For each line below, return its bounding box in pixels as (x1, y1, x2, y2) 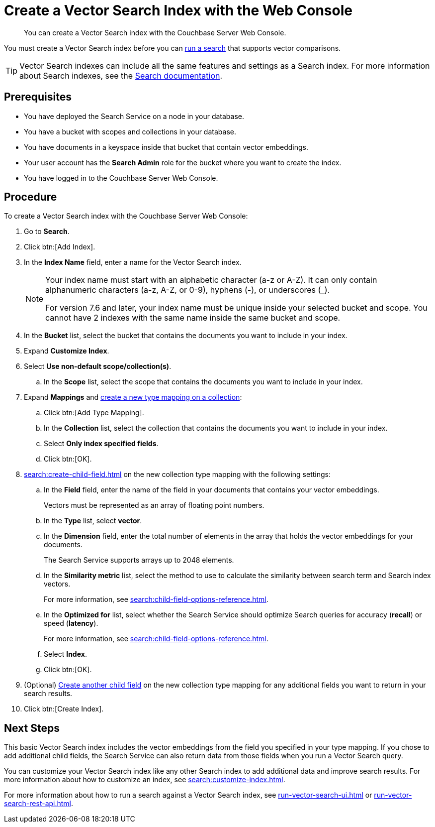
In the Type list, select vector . (44, 516, 142, 525)
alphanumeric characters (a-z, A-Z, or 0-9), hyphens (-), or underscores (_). (45, 285, 330, 295)
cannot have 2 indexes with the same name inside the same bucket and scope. (45, 313, 341, 323)
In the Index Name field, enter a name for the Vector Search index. (24, 258, 242, 267)
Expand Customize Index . (24, 347, 109, 355)
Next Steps (4, 721, 60, 734)
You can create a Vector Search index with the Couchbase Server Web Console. (24, 28, 286, 37)
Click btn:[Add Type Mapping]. (44, 408, 144, 417)
